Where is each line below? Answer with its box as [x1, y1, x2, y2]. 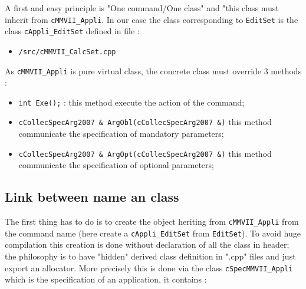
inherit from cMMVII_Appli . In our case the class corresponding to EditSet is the [5, 13, 298, 25]
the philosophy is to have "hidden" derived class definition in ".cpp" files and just [5, 250, 296, 262]
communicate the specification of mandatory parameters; [18, 127, 224, 140]
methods [271, 64, 302, 77]
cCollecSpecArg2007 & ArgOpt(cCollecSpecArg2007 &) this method [18, 147, 272, 159]
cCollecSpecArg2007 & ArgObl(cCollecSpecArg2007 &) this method [18, 116, 272, 128]
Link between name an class [5, 188, 179, 206]
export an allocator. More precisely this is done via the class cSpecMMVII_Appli [5, 261, 293, 274]
